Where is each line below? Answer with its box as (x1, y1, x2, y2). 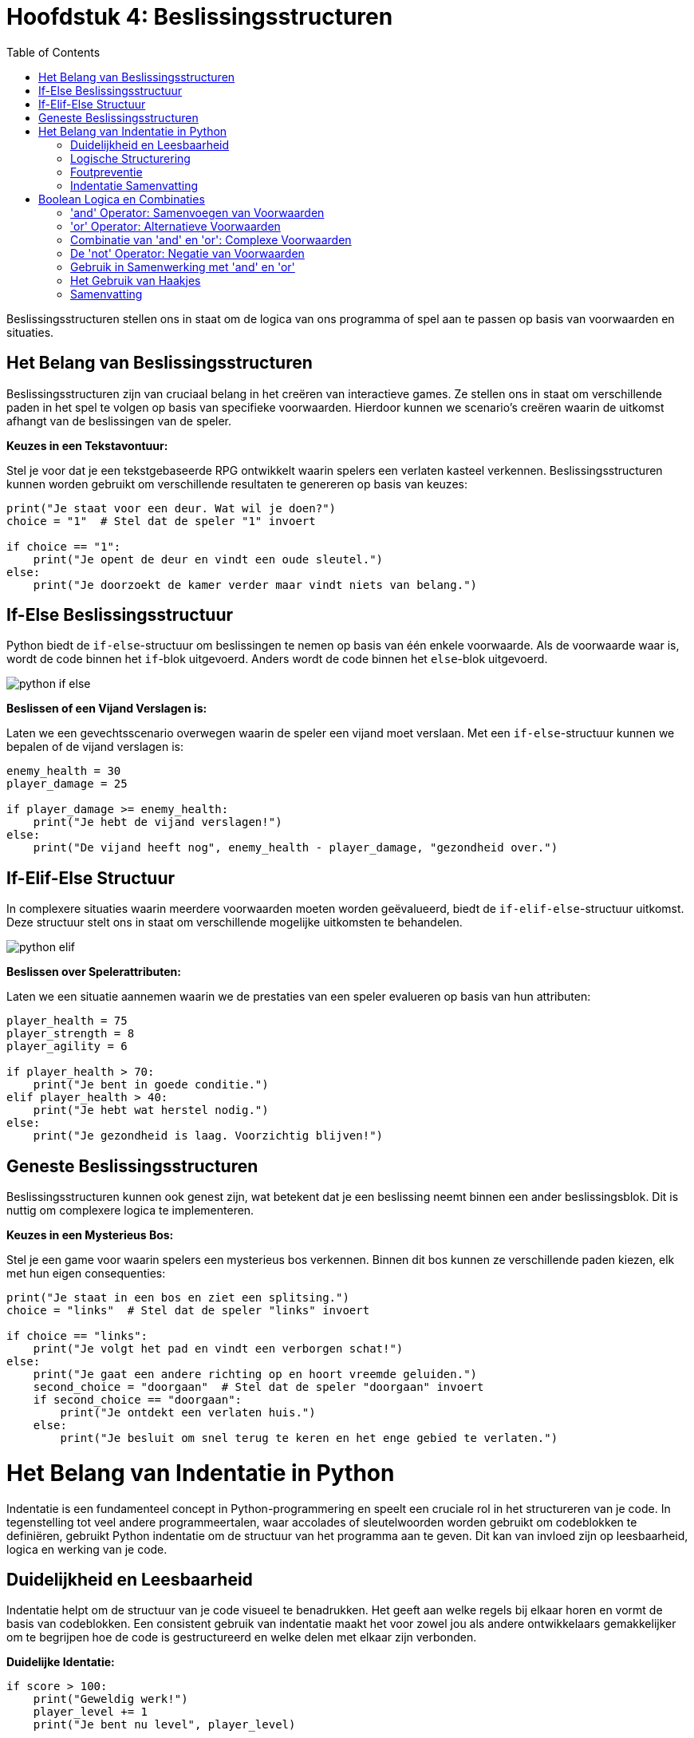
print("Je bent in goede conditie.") (33, 1078, 269, 1092)
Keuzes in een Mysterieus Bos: (6, 1228, 174, 1242)
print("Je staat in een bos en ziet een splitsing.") (6, 1291, 349, 1305)
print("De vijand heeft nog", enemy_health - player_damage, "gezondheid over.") (33, 841, 558, 855)
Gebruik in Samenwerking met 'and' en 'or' (70, 259, 295, 274)
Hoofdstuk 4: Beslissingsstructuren (6, 3, 393, 30)
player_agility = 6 (6, 1040, 128, 1053)
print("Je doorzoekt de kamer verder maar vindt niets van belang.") (33, 578, 478, 591)
